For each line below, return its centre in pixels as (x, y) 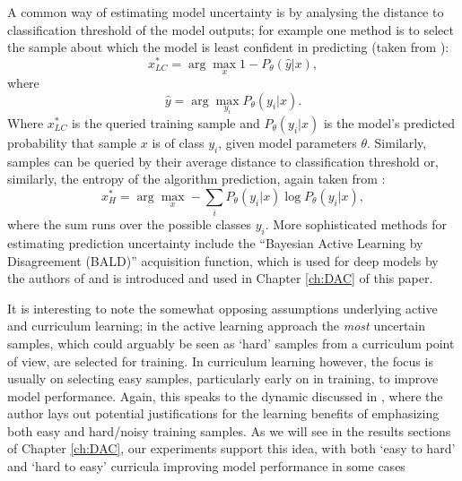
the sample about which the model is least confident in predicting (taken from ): (228, 47)
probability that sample (72, 142)
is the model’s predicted (389, 122)
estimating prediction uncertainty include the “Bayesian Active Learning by (215, 242)
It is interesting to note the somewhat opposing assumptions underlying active (222, 308)
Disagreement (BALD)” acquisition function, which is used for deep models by (223, 260)
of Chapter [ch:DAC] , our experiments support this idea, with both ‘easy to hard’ (231, 448)
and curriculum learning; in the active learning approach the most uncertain (217, 326)
